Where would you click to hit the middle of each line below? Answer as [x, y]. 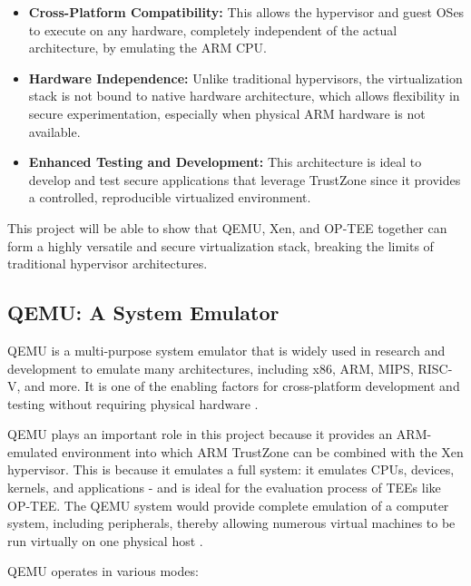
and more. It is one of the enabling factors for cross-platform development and [242, 386]
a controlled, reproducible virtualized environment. [170, 197]
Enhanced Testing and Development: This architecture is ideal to [225, 162]
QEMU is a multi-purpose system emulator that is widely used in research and [226, 350]
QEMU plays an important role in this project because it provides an [200, 434]
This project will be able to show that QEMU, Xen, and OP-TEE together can [227, 227]
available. [54, 131]
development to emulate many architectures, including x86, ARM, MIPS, [211, 368]
